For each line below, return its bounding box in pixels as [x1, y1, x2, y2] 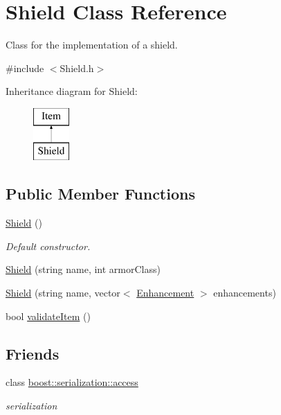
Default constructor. [6, 238, 91, 253]
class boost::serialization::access [6, 375, 138, 389]
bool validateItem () [6, 308, 91, 323]
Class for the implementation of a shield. [6, 37, 178, 52]
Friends [6, 342, 60, 364]
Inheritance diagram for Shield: [6, 84, 138, 98]
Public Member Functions [6, 183, 195, 204]
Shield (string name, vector [6, 285, 120, 300]
